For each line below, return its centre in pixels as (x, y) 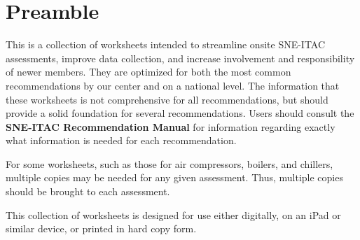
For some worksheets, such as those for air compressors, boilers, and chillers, (169, 163)
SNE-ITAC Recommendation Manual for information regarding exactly (171, 126)
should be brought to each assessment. (88, 191)
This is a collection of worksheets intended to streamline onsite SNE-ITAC (166, 44)
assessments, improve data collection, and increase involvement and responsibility (180, 58)
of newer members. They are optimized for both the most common (148, 72)
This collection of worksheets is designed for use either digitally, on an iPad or (173, 214)
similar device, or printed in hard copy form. (101, 228)
